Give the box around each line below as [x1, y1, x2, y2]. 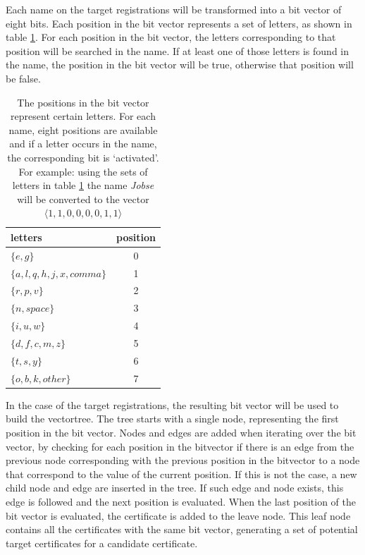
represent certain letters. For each [11, 109, 156, 123]
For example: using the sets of [18, 164, 148, 178]
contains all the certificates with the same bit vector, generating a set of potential [6, 522, 358, 537]
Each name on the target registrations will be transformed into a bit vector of [6, 2, 342, 16]
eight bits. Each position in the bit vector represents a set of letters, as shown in [6, 16, 352, 30]
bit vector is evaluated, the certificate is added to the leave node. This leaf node [6, 508, 351, 523]
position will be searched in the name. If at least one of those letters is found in [6, 43, 349, 58]
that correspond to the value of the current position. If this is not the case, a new [6, 466, 357, 481]
